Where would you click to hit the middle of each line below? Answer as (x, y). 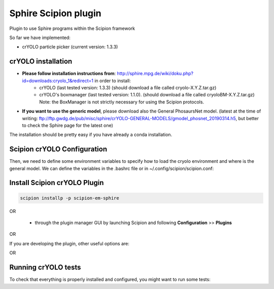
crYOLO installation (41, 62)
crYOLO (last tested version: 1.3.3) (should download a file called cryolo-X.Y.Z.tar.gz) (128, 88)
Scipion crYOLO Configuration (58, 149)
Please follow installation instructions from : (69, 74)
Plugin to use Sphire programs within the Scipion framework (72, 28)
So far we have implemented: (40, 38)
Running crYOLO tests (45, 267)
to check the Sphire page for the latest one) (68, 125)
